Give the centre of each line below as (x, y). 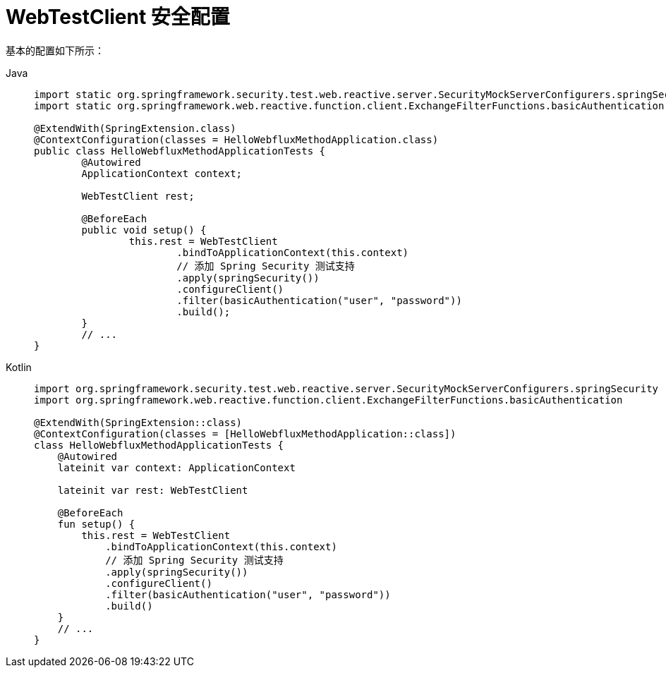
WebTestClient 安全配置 (118, 17)
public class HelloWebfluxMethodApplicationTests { (180, 151)
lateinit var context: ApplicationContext (176, 467)
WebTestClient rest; (138, 196)
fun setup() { (96, 524)
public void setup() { (144, 230)
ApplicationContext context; (162, 173)
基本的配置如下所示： (55, 50)
